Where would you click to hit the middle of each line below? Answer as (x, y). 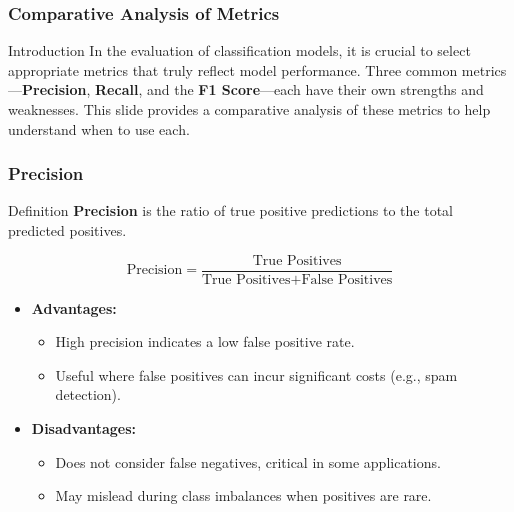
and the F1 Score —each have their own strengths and (315, 89)
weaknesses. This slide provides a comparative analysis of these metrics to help (249, 109)
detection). (88, 394)
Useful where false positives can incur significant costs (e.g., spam (256, 374)
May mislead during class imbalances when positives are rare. (243, 495)
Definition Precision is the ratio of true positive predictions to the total (230, 210)
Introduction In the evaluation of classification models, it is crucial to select (239, 50)
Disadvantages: (83, 428)
